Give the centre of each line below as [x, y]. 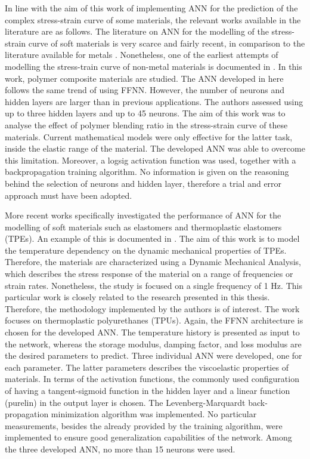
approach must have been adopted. [69, 195]
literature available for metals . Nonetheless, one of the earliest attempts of [142, 55]
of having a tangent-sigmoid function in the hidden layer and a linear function [148, 390]
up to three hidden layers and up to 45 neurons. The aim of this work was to [145, 113]
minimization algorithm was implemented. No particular [154, 414]
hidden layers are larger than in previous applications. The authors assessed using [154, 101]
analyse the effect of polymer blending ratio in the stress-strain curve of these [146, 124]
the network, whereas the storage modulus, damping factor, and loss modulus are [153, 344]
